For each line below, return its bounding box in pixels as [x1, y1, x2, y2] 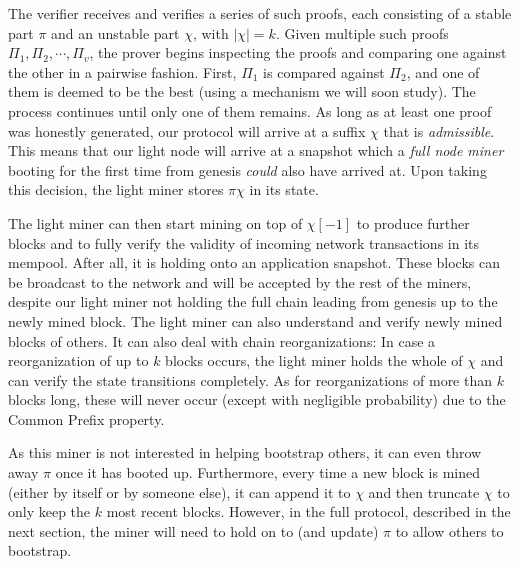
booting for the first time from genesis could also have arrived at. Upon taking [8, 159, 487, 180]
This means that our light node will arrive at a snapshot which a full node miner [8, 140, 504, 161]
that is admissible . [383, 120, 495, 141]
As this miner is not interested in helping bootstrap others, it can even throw [8, 442, 482, 463]
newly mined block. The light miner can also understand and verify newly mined [8, 310, 503, 331]
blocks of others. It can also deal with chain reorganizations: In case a [8, 330, 436, 351]
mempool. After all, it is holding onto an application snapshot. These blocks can [8, 252, 500, 273]
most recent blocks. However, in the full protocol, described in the [106, 501, 511, 522]
